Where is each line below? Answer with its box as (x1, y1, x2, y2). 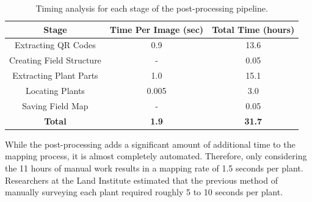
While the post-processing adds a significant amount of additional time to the (5, 137, 296, 150)
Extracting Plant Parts (12, 69, 98, 82)
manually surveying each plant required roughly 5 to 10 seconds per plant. (5, 186, 283, 198)
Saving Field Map (22, 99, 89, 112)
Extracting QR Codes (15, 38, 96, 51)
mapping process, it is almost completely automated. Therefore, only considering (5, 150, 307, 162)
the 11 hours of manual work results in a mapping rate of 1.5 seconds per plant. (5, 161, 303, 174)
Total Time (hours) (212, 23, 295, 35)
